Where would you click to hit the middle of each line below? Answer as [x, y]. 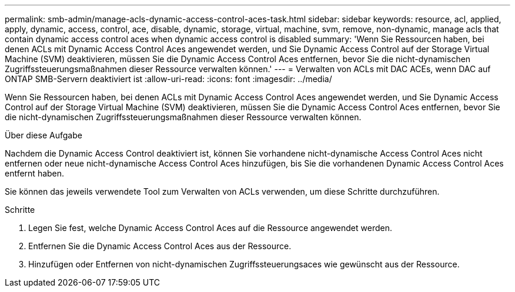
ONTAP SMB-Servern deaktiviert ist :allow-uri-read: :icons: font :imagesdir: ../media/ [168, 79]
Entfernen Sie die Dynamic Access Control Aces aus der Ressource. [160, 246]
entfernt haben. [35, 173]
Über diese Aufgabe [44, 135]
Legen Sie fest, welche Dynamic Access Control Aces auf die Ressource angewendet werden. [210, 228]
